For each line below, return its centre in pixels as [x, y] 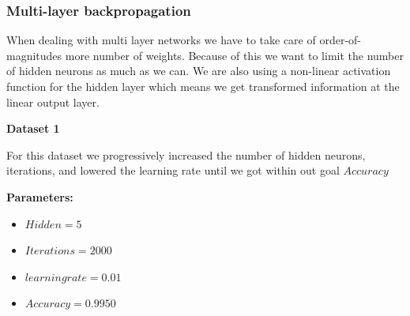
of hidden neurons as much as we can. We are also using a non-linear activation [199, 71]
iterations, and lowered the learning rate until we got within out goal [173, 170]
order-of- [340, 40]
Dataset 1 [33, 128]
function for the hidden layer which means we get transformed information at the [203, 86]
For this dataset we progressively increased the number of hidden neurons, [186, 154]
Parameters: [40, 196]
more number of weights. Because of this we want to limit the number [235, 55]
